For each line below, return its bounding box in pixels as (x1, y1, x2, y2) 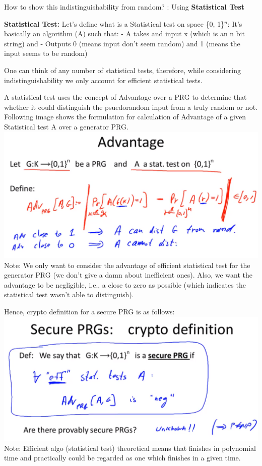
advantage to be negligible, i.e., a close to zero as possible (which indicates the (4, 279, 246, 290)
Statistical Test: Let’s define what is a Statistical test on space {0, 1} (4, 18, 225, 29)
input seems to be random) (4, 48, 88, 58)
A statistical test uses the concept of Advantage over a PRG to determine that (4, 92, 247, 102)
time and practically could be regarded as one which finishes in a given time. (4, 452, 241, 463)
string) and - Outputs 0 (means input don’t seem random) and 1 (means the (4, 38, 240, 48)
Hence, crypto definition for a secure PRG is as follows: (4, 306, 175, 317)
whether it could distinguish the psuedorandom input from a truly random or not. (4, 101, 257, 112)
